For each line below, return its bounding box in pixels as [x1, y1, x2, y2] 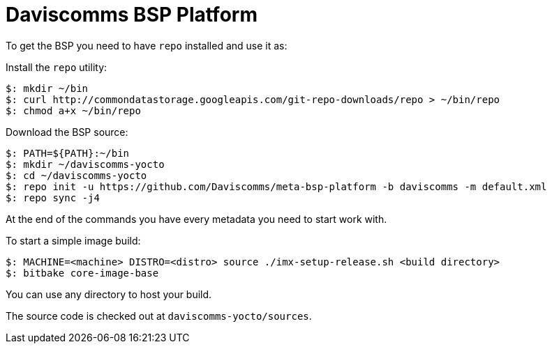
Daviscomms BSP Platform [6, 3, 258, 26]
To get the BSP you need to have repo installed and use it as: [6, 39, 288, 52]
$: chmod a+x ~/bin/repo [6, 104, 141, 116]
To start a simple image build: [6, 234, 141, 247]
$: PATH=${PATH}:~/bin [6, 147, 130, 159]
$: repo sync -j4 [6, 192, 100, 203]
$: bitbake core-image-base [6, 267, 159, 279]
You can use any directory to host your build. [6, 288, 212, 300]
